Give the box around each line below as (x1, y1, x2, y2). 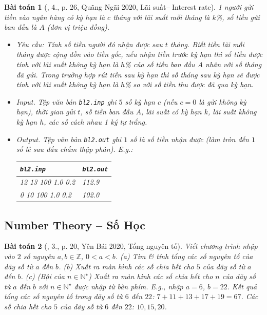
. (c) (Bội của (21, 271, 65, 282)
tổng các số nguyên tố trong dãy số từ (4, 291, 123, 302)
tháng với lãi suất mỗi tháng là (113, 11, 210, 22)
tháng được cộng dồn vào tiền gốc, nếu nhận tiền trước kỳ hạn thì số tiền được (16, 49, 263, 60)
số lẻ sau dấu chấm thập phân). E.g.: (16, 144, 133, 154)
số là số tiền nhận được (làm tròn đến (130, 133, 249, 144)
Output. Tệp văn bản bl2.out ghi (16, 133, 122, 144)
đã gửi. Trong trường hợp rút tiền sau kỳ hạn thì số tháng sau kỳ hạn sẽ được (16, 69, 260, 80)
